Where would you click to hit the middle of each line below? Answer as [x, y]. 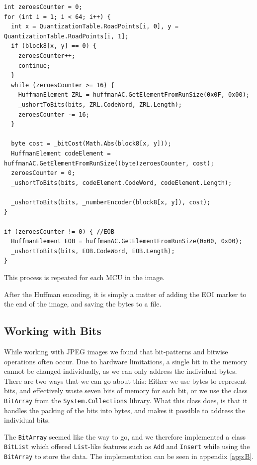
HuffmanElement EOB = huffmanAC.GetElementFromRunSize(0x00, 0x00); [127, 241]
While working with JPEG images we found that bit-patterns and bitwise [116, 352]
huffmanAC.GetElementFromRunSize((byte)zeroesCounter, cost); [109, 163]
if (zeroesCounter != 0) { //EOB [59, 232]
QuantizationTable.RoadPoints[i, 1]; [66, 36]
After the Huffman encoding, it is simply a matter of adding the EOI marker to [125, 294]
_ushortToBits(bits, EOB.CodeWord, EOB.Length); [93, 251]
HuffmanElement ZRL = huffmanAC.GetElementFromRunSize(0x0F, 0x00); [134, 95]
